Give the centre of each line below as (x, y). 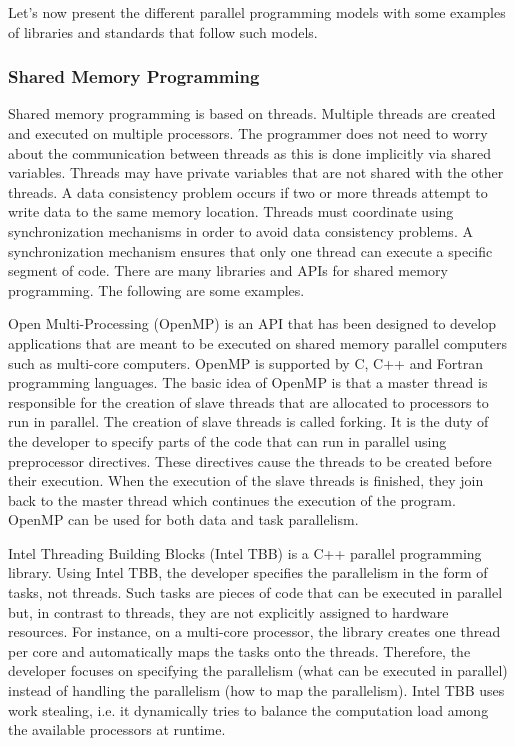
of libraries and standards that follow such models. (163, 31)
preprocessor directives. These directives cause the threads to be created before (250, 460)
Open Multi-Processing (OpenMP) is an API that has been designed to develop (252, 323)
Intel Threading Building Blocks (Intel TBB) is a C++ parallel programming (245, 552)
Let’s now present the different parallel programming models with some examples (257, 12)
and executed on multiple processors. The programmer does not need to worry (248, 133)
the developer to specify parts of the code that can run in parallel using (227, 440)
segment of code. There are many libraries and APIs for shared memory (228, 270)
